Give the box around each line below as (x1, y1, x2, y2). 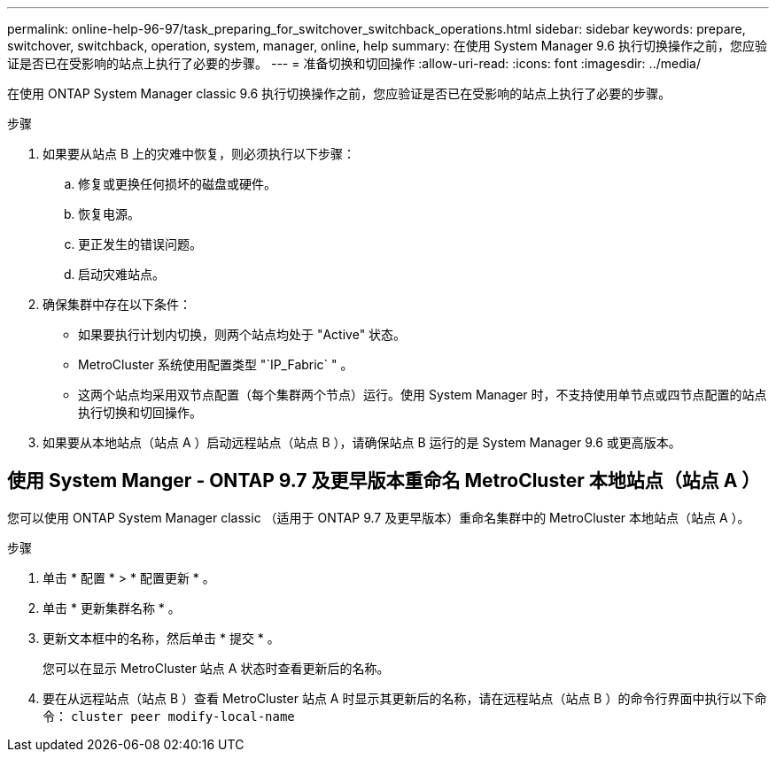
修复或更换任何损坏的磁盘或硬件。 (78, 176, 276, 191)
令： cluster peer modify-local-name (43, 708, 295, 724)
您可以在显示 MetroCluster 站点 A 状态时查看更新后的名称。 (43, 660, 390, 676)
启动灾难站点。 (78, 267, 165, 282)
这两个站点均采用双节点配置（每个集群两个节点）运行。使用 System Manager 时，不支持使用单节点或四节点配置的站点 (78, 387, 767, 402)
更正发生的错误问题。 (78, 236, 202, 252)
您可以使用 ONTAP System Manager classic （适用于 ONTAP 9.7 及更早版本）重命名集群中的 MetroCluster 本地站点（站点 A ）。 (7, 509, 750, 525)
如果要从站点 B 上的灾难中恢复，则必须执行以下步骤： (43, 146, 356, 161)
